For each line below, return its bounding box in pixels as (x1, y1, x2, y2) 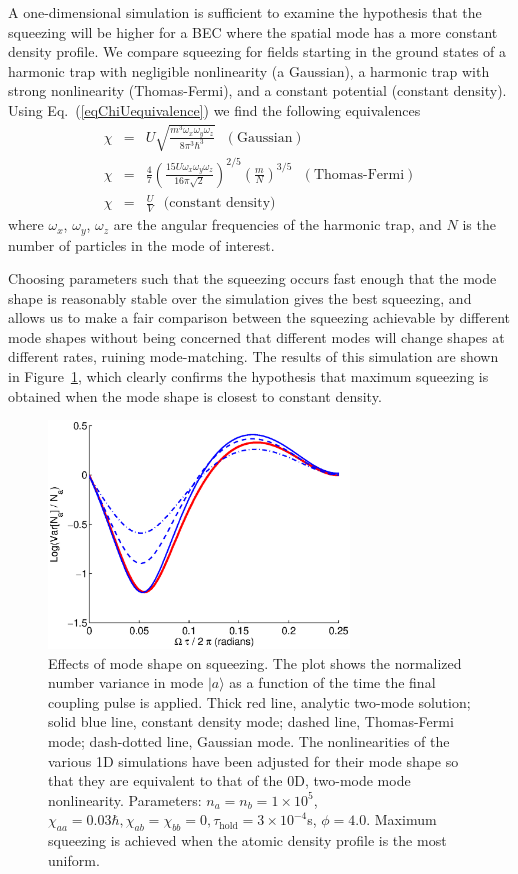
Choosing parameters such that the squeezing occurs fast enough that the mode (8, 268, 497, 289)
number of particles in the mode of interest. (8, 234, 275, 255)
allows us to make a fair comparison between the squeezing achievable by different (8, 307, 511, 328)
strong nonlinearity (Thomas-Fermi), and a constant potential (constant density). (8, 80, 507, 101)
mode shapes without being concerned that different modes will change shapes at (8, 326, 505, 347)
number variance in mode (48, 672, 204, 693)
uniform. (48, 849, 100, 870)
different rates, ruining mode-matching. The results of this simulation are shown (8, 346, 499, 367)
